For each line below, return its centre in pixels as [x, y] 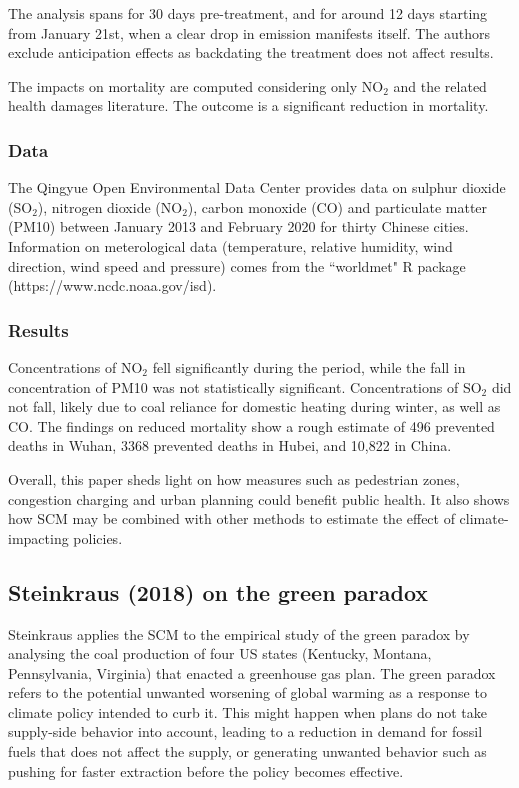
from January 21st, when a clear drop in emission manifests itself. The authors [249, 32]
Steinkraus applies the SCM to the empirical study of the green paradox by [239, 633]
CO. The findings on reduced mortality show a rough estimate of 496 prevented [251, 425]
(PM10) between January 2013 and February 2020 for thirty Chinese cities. [238, 226]
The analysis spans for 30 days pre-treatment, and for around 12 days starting [248, 13]
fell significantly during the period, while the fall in [309, 366]
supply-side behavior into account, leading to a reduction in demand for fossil [245, 731]
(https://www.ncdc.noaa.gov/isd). [112, 285]
